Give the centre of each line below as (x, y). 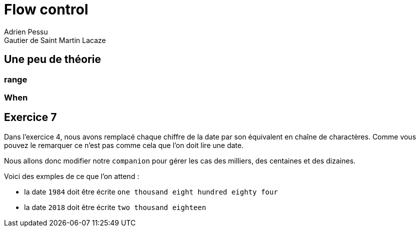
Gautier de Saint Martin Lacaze (55, 40)
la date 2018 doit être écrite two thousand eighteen (115, 207)
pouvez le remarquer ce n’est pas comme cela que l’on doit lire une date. (124, 145)
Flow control (46, 9)
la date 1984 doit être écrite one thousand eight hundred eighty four (151, 191)
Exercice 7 (31, 117)
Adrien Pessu (26, 31)
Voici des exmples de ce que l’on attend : (72, 176)
